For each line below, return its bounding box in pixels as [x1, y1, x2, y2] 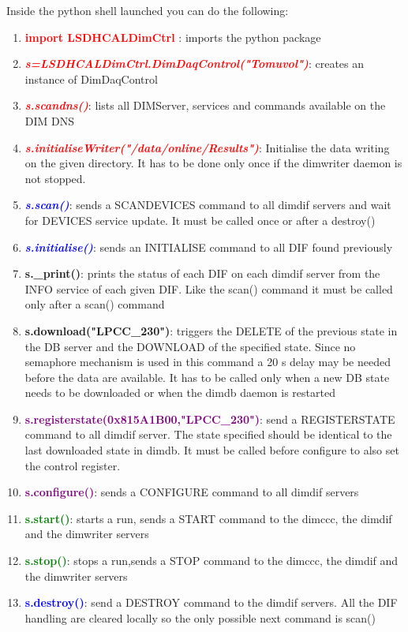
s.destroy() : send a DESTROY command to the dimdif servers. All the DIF [24, 594, 398, 611]
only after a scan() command [24, 296, 165, 312]
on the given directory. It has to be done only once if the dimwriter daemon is [24, 155, 402, 171]
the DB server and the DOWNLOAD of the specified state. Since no [24, 338, 356, 354]
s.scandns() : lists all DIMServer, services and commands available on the [24, 97, 386, 114]
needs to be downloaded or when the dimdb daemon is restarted [24, 384, 335, 401]
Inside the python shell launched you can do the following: [6, 2, 289, 18]
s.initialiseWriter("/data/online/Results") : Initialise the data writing [24, 139, 390, 155]
